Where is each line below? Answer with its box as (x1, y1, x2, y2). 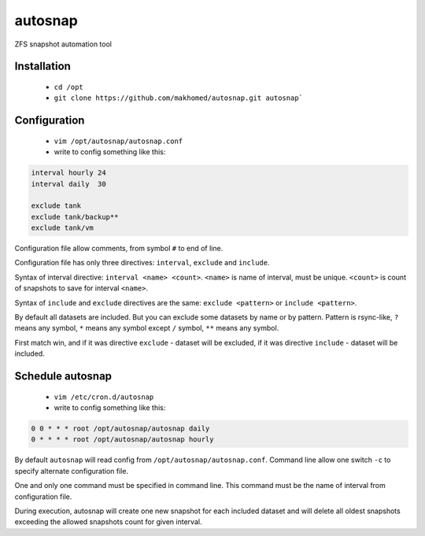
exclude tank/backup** (31, 213, 119, 221)
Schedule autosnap (14, 370, 113, 383)
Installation (14, 60, 71, 73)
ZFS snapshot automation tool (14, 39, 112, 49)
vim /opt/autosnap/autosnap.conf (54, 136, 183, 146)
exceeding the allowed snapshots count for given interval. (14, 517, 202, 527)
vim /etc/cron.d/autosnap (54, 392, 154, 401)
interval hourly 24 (31, 168, 106, 177)
